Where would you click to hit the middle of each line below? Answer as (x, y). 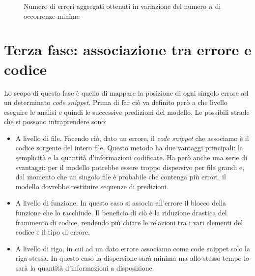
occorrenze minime (52, 16)
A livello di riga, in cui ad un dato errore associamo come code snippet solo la (133, 248)
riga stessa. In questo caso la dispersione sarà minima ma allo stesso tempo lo (132, 258)
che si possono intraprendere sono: (56, 121)
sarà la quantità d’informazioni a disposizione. (85, 268)
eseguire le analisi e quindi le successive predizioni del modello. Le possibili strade (127, 112)
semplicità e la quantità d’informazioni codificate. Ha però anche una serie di (131, 157)
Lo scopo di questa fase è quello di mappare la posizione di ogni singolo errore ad (126, 92)
